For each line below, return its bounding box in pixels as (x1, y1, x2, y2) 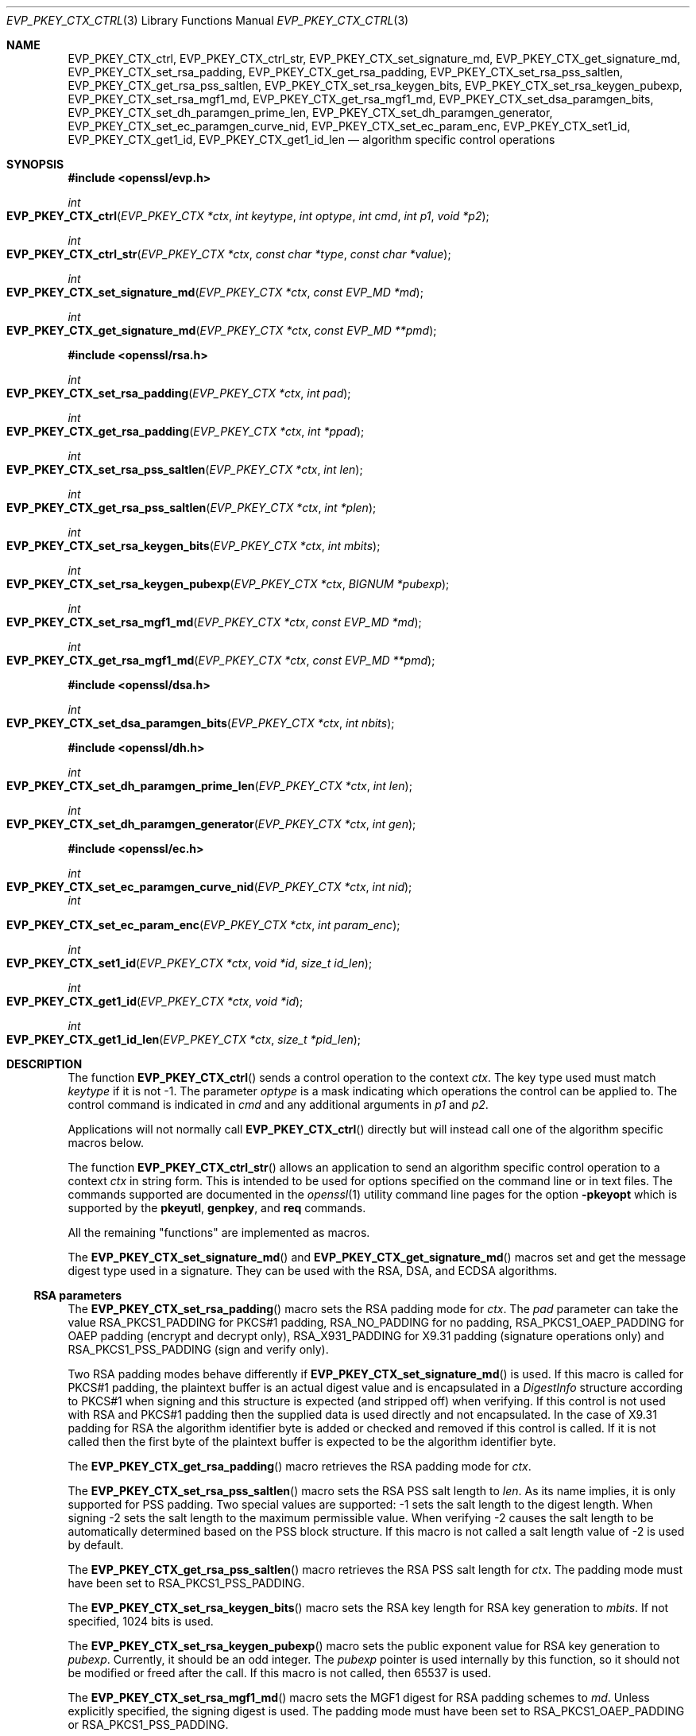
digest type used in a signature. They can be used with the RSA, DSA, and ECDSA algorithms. (68, 1264, 558, 1277)
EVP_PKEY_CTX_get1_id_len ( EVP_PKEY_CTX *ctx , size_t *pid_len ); (6, 1033, 362, 1046)
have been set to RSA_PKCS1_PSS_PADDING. (68, 1576, 305, 1590)
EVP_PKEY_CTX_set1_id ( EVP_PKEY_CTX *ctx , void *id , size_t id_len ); (6, 956, 373, 970)
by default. (68, 1538, 124, 1552)
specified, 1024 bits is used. (68, 1614, 214, 1628)
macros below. (68, 1136, 144, 1149)
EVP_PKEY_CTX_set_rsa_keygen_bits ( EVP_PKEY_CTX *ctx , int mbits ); (6, 539, 381, 552)
